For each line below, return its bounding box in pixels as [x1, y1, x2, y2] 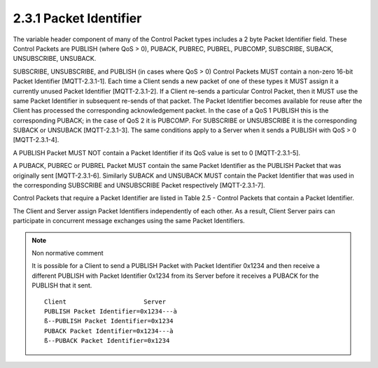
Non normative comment [31, 248, 104, 257]
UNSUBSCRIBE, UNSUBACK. [13, 55, 97, 63]
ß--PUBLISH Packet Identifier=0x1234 [44, 317, 174, 325]
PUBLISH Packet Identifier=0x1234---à [44, 307, 178, 315]
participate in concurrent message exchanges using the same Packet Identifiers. [13, 217, 245, 225]
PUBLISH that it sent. [31, 281, 92, 290]
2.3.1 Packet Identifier [13, 10, 142, 26]
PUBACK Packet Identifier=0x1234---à [44, 327, 174, 335]
